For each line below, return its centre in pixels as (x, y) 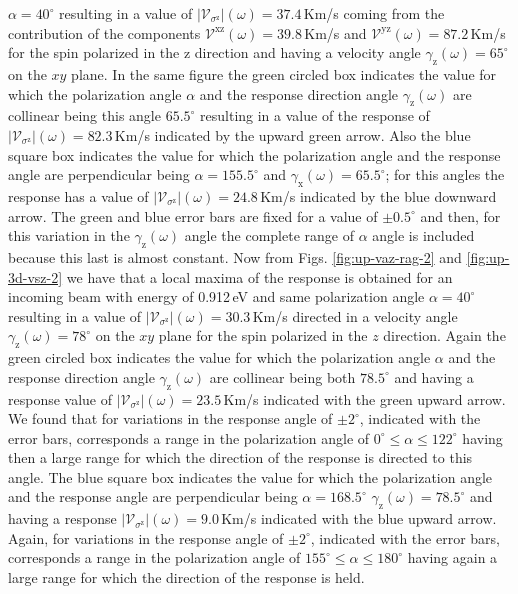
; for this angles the (445, 174)
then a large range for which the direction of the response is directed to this (240, 457)
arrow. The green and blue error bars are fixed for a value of (193, 215)
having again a (452, 557)
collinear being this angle (84, 115)
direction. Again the (444, 335)
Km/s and (335, 32)
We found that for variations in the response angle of (170, 418)
